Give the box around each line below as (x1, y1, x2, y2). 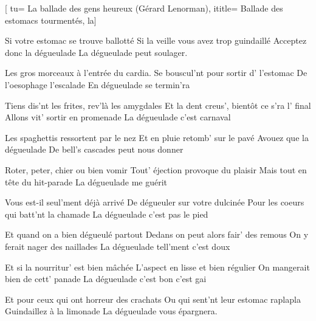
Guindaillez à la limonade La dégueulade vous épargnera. (5, 305, 218, 317)
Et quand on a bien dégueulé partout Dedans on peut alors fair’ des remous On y (5, 228, 309, 241)
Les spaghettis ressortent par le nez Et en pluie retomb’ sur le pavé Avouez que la (5, 131, 309, 143)
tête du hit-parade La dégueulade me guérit (5, 175, 168, 188)
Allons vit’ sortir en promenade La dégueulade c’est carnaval (5, 111, 231, 123)
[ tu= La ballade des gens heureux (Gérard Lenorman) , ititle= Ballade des (5, 2, 283, 14)
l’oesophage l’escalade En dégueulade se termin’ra (5, 78, 190, 91)
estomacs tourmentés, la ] (5, 13, 97, 26)
